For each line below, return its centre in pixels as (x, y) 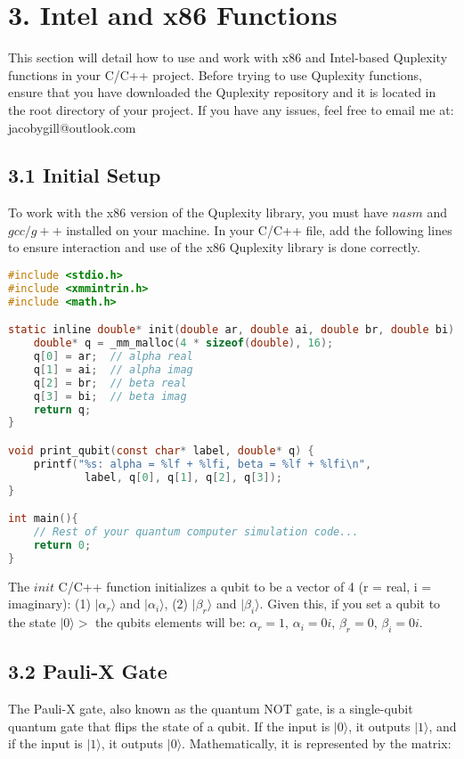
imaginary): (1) (50, 604)
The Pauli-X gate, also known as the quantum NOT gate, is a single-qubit (211, 709)
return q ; (62, 409)
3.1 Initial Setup (85, 175)
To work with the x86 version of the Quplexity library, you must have (198, 212)
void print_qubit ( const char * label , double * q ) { (161, 451)
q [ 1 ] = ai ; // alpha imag (113, 369)
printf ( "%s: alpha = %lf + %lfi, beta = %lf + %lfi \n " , (203, 464)
